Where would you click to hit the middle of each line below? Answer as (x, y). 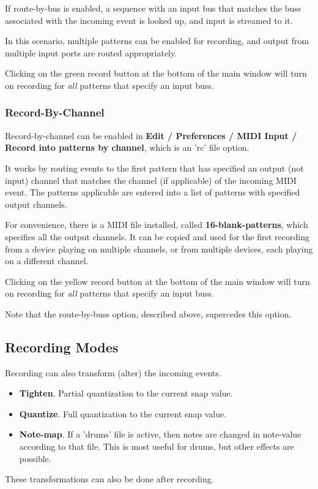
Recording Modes (62, 347)
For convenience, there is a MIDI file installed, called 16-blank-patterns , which (157, 225)
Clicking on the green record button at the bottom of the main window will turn (156, 73)
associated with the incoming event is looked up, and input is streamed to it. (149, 20)
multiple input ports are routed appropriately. (91, 52)
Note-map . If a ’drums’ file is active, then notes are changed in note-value (160, 434)
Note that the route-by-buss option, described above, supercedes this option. (148, 313)
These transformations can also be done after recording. (109, 479)
